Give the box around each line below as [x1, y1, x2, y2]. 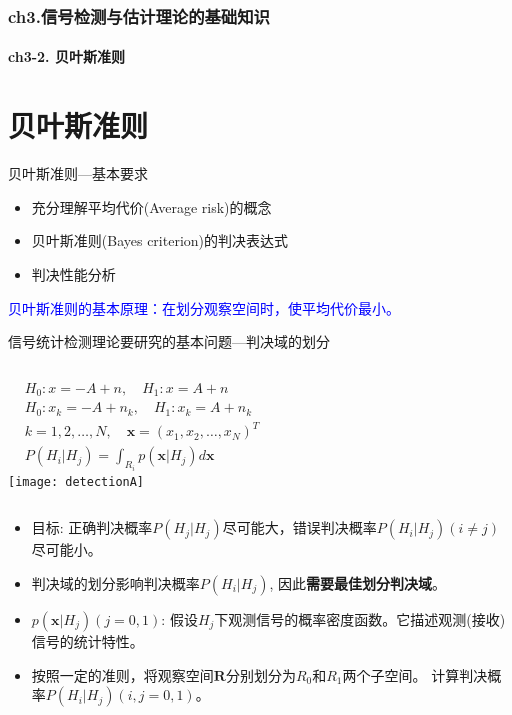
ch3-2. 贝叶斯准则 [8, 46, 125, 67]
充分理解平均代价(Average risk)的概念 [31, 196, 272, 217]
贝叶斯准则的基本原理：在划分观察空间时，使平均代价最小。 [8, 297, 400, 318]
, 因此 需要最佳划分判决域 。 [269, 572, 447, 593]
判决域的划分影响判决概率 [31, 572, 200, 593]
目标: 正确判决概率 [31, 517, 153, 538]
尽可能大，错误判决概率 [222, 517, 377, 538]
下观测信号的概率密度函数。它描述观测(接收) [214, 608, 506, 629]
